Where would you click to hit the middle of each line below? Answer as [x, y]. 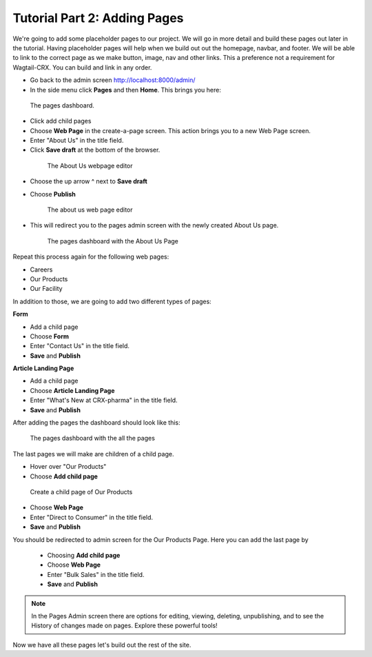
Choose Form [49, 336]
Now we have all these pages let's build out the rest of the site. [102, 645]
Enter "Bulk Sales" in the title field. [96, 574]
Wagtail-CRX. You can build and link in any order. [82, 67]
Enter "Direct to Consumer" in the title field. [92, 517]
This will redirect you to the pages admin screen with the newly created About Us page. [154, 225]
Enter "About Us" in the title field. [77, 141]
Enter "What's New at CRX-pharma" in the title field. [104, 401]
